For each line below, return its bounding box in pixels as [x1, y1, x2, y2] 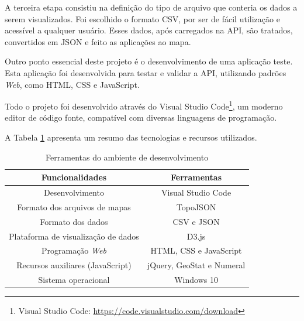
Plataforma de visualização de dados [9, 230, 139, 242]
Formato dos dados [40, 215, 108, 227]
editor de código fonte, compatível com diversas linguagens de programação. [5, 111, 277, 124]
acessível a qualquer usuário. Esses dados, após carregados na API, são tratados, [5, 24, 293, 36]
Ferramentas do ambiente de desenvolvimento [46, 151, 209, 163]
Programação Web [41, 244, 106, 257]
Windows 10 [174, 274, 218, 286]
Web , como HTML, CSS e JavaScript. [5, 78, 140, 90]
